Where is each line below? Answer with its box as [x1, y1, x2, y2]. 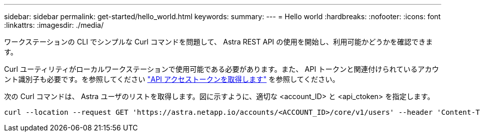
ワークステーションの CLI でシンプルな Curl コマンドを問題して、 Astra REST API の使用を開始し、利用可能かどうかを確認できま [4, 37, 433, 46]
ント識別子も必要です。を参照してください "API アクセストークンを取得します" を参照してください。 [4, 75, 340, 83]
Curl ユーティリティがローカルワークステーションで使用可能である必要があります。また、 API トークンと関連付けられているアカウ [4, 65, 439, 73]
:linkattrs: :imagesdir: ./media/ [4, 21, 104, 29]
